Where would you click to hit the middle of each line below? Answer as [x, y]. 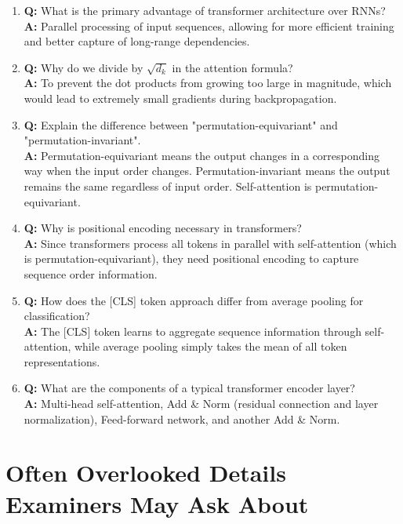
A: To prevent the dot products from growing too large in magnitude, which [208, 83]
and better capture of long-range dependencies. [137, 41]
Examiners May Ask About [157, 503]
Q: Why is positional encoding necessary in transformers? [163, 228]
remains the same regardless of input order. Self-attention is [168, 186]
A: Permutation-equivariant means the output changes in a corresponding [201, 155]
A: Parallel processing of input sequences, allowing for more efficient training [209, 25]
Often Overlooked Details [146, 473]
